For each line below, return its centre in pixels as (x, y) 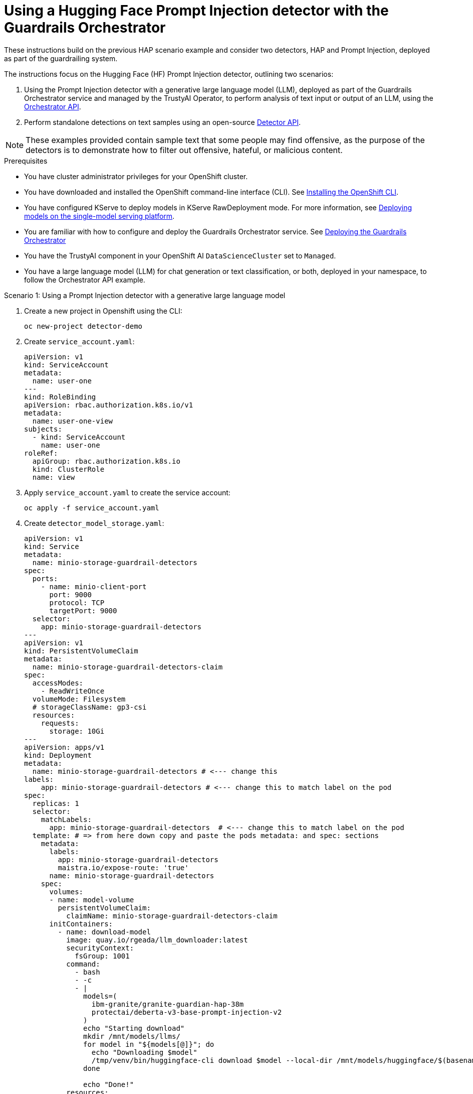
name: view (54, 477)
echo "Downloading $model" (144, 1052)
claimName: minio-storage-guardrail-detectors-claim (172, 916)
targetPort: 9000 (83, 610)
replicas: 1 (56, 803)
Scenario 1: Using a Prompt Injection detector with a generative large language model (145, 295)
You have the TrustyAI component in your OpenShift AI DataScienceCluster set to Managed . (180, 255)
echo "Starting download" (134, 1028)
